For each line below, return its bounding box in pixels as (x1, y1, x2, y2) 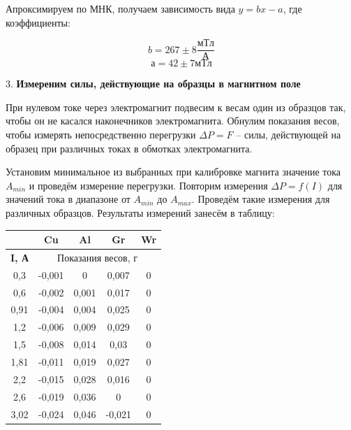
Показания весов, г (57, 250, 138, 264)
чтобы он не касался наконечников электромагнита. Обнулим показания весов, (6, 113, 340, 128)
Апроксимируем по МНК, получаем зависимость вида (6, 1, 235, 15)
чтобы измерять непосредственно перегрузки (6, 127, 196, 142)
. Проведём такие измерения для (191, 192, 330, 206)
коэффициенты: (6, 15, 70, 29)
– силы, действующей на (236, 127, 341, 142)
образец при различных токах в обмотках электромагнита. (6, 141, 253, 155)
